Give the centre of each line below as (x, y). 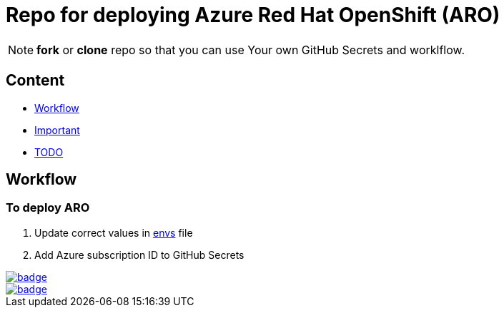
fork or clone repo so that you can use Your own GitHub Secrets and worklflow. (251, 50)
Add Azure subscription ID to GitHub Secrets (139, 255)
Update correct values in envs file (114, 232)
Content (35, 81)
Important (57, 130)
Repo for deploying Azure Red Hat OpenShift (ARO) (253, 15)
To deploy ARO (48, 208)
